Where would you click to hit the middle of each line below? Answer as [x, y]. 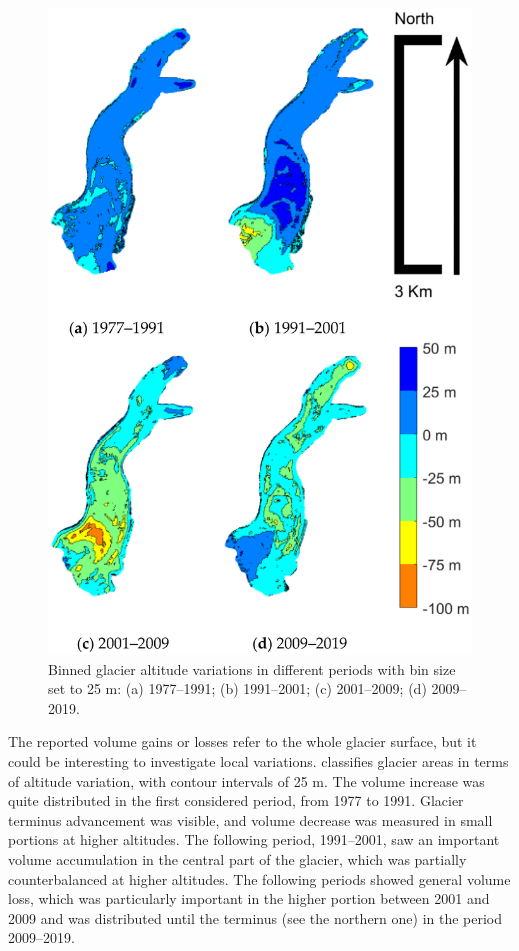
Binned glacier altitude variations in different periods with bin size [252, 668]
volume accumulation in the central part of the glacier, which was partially [237, 858]
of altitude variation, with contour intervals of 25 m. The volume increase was [246, 780]
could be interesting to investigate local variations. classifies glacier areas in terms [258, 761]
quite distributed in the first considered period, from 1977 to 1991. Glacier [236, 800]
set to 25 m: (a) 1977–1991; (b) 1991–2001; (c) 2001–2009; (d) [237, 688]
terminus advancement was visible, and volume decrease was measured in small [250, 819]
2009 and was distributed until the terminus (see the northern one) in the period [255, 917]
